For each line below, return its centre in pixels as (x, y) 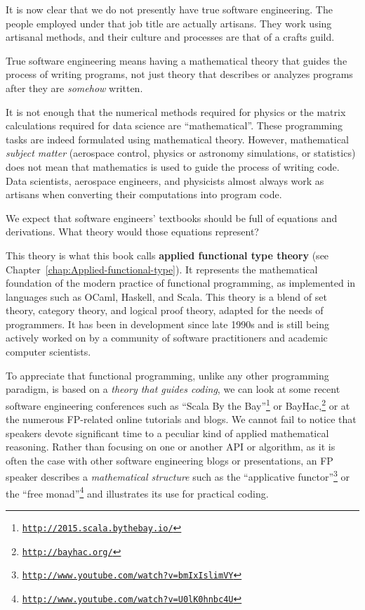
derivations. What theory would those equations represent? (132, 232)
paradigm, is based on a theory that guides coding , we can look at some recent (173, 389)
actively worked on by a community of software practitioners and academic (167, 338)
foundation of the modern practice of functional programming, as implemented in (181, 283)
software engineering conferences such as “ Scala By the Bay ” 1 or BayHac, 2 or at (178, 404)
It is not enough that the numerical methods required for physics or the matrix (176, 111)
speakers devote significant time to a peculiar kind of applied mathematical (167, 433)
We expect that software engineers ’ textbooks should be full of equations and (172, 218)
